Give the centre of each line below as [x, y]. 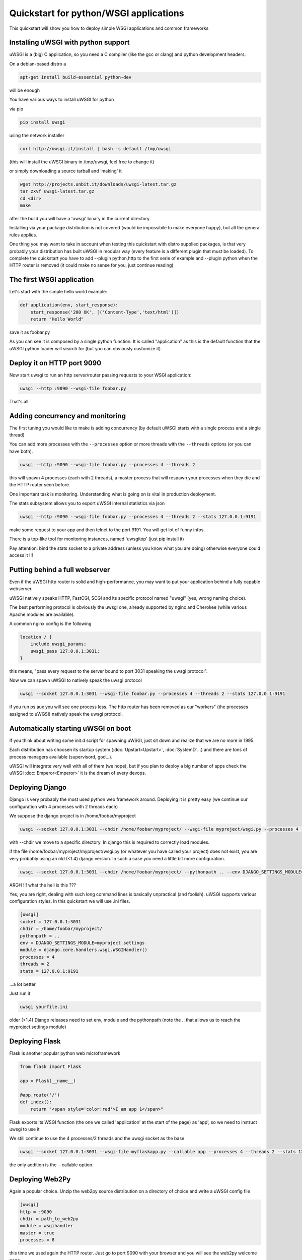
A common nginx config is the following [50, 623]
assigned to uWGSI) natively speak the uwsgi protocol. [66, 714]
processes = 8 [37, 1240]
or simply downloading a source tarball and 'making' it [65, 171]
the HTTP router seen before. [40, 485]
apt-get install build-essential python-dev [76, 77]
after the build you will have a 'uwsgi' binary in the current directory [80, 219]
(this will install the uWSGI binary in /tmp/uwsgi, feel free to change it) [82, 162]
